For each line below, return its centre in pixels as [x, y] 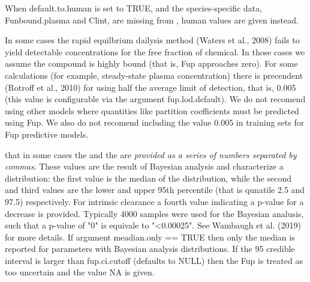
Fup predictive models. [47, 134]
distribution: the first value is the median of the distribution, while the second [148, 178]
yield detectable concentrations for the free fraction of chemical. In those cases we [155, 51]
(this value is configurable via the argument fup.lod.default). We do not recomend [155, 99]
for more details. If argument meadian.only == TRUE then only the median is [150, 237]
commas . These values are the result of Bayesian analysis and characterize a [144, 166]
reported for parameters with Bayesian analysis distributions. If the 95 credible [150, 249]
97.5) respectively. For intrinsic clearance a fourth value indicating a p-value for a [154, 201]
